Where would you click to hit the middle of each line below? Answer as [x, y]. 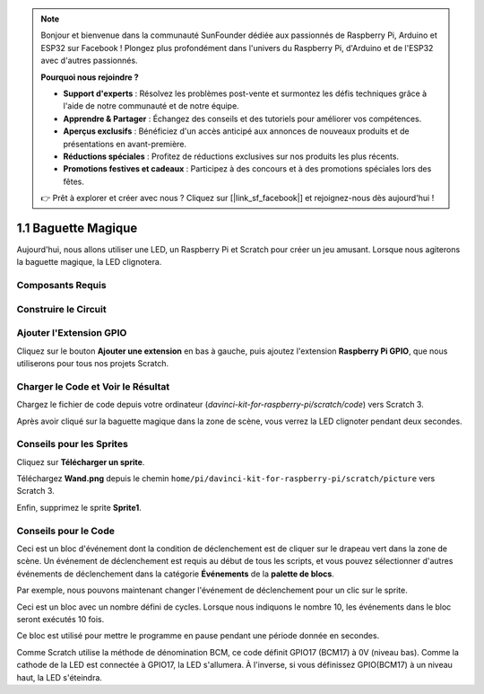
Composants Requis [61, 286]
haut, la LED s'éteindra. [60, 677]
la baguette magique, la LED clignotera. [89, 262]
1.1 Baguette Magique [77, 228]
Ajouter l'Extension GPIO [72, 333]
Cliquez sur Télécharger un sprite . [81, 461]
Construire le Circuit [61, 309]
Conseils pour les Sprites [73, 444]
